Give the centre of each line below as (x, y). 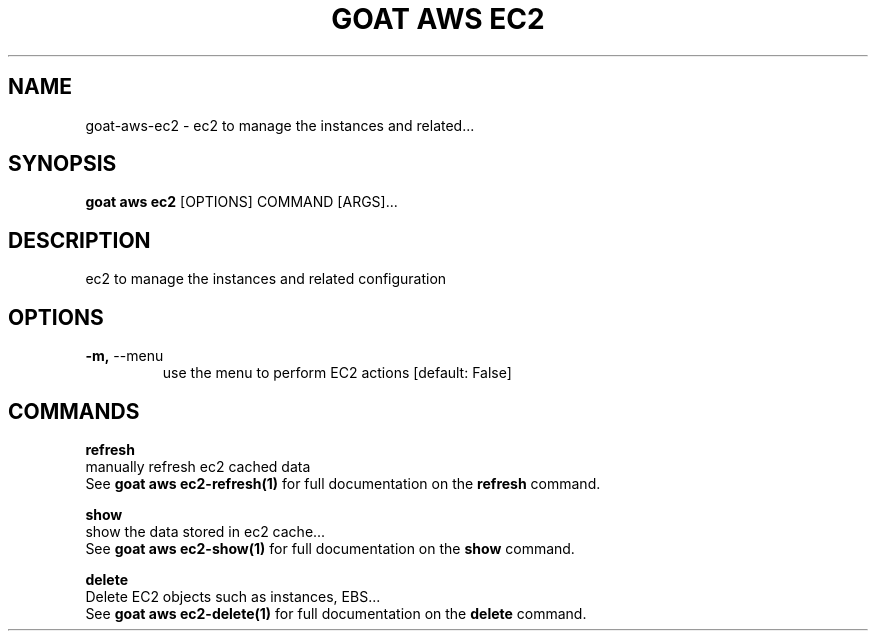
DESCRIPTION (79, 240)
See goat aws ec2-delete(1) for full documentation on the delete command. (336, 613)
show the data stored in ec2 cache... (205, 531)
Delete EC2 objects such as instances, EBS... (233, 596)
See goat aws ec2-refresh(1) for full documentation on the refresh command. (343, 483)
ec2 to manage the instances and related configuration (266, 279)
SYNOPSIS (62, 164)
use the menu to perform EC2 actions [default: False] (337, 373)
